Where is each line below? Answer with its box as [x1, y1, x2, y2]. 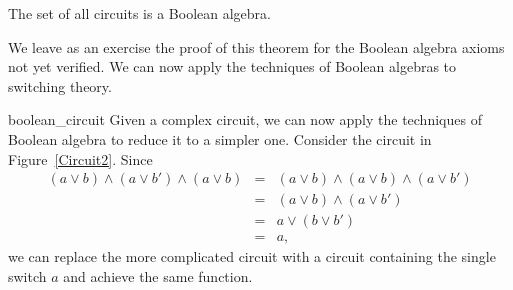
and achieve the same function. [63, 265, 253, 286]
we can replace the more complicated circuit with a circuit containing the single [8, 246, 496, 267]
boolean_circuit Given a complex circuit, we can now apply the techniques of [8, 109, 482, 130]
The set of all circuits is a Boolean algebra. [8, 3, 271, 23]
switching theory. [8, 75, 112, 96]
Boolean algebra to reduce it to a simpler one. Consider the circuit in [8, 128, 432, 149]
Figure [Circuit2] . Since [8, 148, 153, 169]
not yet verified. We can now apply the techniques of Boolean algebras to [8, 56, 457, 77]
